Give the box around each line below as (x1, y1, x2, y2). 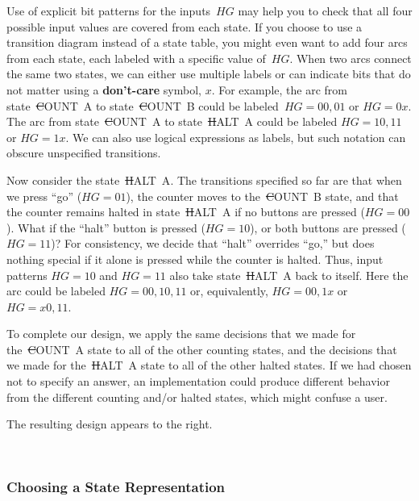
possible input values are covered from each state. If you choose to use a (6, 18, 363, 35)
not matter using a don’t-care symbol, (6, 81, 201, 98)
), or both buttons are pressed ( (250, 219, 406, 236)
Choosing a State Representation (6, 477, 226, 497)
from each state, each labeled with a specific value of (6, 49, 266, 66)
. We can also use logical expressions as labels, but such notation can (65, 128, 406, 145)
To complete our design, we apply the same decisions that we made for (6, 325, 356, 342)
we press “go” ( (6, 187, 82, 204)
